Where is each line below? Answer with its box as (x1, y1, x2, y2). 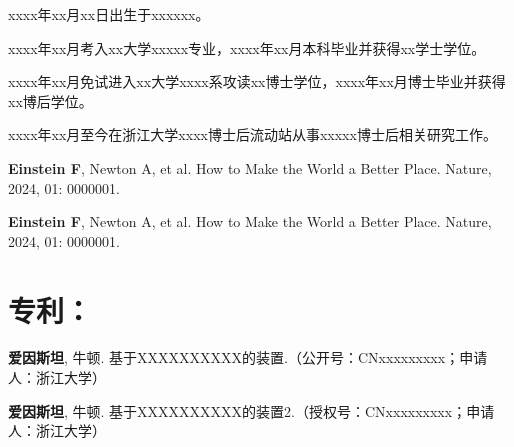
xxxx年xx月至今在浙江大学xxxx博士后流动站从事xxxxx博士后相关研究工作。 (8, 124, 497, 145)
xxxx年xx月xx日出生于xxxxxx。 (8, 4, 210, 24)
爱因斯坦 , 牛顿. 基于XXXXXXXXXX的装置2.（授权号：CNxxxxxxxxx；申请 (8, 400, 495, 421)
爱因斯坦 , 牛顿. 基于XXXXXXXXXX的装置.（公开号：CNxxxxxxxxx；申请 (8, 347, 488, 368)
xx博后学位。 (8, 90, 93, 111)
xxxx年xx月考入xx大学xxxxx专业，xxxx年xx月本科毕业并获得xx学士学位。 (8, 37, 486, 58)
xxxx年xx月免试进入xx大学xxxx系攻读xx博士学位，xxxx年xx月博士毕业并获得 (8, 71, 506, 92)
